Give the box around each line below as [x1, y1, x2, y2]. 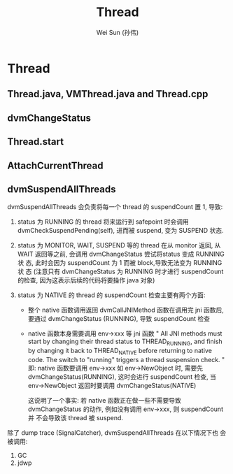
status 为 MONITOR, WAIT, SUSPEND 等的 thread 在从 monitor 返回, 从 [17, 241, 221, 250]
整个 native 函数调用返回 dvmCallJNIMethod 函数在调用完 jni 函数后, [27, 306, 224, 315]
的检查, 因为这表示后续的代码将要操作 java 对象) [17, 276, 155, 285]
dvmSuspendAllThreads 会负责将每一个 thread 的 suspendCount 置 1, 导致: [7, 203, 223, 211]
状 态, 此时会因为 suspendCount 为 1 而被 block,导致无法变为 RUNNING [17, 259, 223, 267]
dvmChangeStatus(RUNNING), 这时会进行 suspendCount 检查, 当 [27, 372, 217, 381]
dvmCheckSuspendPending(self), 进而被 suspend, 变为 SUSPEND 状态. [17, 227, 224, 235]
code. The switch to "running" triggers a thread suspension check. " [27, 355, 225, 364]
